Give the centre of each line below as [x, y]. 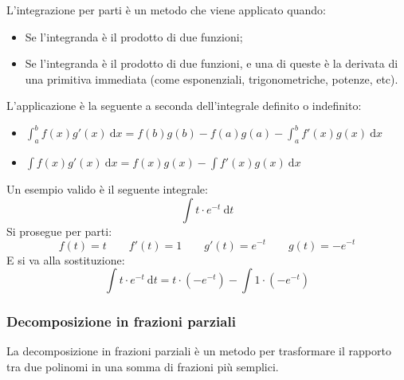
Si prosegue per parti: [59, 231]
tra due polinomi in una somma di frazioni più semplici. [143, 366]
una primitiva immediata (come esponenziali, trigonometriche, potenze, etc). [212, 78]
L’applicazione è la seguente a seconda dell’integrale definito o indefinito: [184, 106]
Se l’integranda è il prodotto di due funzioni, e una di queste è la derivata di [212, 63]
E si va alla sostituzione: [66, 259]
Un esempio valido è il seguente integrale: [107, 189]
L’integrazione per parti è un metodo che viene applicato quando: [166, 10]
